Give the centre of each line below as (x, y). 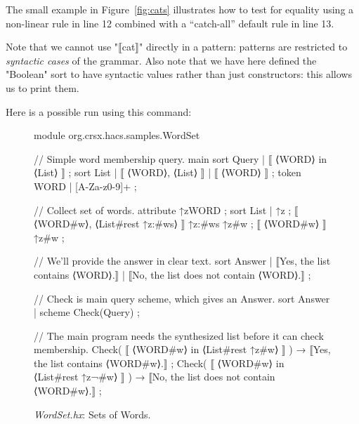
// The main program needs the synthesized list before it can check (179, 335)
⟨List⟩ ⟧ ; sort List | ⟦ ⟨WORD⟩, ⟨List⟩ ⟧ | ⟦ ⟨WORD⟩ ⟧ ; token (168, 172)
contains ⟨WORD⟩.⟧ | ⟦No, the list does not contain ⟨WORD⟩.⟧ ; (172, 274)
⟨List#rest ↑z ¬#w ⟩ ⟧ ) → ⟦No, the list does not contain (155, 377)
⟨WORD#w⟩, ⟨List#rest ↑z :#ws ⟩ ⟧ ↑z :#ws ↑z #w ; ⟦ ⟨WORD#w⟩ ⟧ (180, 224)
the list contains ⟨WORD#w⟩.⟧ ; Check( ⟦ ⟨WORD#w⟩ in (159, 363)
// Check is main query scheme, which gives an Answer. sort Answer (182, 298)
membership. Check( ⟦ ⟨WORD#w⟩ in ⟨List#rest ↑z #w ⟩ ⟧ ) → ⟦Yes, (182, 349)
